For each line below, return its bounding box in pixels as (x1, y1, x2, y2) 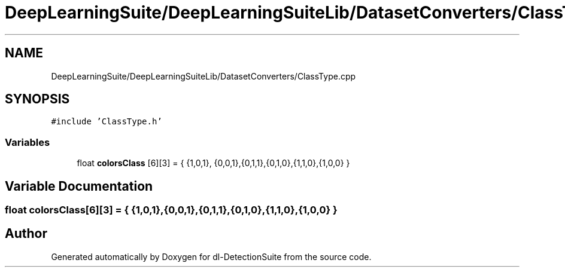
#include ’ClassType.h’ (51, 117, 162, 127)
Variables (5, 136, 50, 148)
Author (5, 226, 47, 242)
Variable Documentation (5, 178, 153, 194)
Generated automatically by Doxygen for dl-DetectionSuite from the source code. (51, 251, 372, 262)
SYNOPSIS (5, 91, 70, 107)
